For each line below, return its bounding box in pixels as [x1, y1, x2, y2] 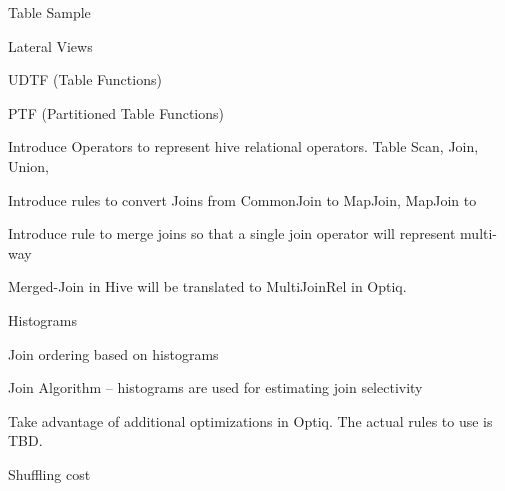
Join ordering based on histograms [8, 343, 219, 364]
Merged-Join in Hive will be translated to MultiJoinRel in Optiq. [8, 276, 407, 297]
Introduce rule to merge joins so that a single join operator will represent [8, 223, 456, 244]
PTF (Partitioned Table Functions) [8, 102, 224, 123]
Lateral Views [8, 35, 93, 56]
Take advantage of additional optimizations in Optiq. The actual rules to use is [8, 410, 493, 431]
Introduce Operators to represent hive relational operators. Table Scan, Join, [8, 136, 479, 157]
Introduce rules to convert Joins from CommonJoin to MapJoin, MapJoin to [8, 189, 477, 210]
